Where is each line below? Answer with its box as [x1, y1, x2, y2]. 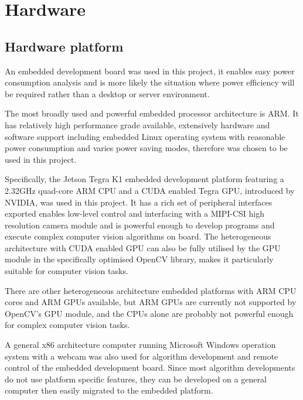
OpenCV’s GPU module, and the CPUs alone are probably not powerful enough [5, 307, 294, 319]
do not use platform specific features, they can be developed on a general [5, 372, 267, 385]
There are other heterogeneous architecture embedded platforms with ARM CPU [5, 284, 297, 296]
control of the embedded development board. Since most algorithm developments [5, 361, 295, 374]
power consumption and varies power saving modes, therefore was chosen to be [5, 142, 288, 154]
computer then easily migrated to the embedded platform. [5, 384, 213, 396]
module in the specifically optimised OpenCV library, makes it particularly [5, 253, 274, 265]
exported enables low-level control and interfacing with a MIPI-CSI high [5, 207, 264, 220]
